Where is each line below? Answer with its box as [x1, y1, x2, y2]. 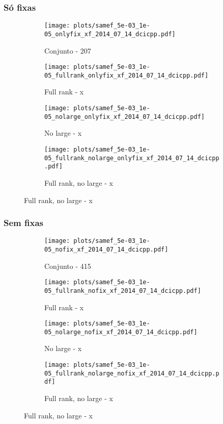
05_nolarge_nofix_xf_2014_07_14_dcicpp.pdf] [44, 328, 198, 336]
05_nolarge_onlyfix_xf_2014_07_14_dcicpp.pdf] [44, 113, 205, 120]
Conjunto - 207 [44, 45, 91, 56]
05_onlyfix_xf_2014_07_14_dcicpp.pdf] [44, 30, 176, 38]
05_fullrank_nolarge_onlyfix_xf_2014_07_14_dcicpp [44, 154, 219, 162]
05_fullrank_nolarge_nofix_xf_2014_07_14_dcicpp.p [44, 369, 219, 377]
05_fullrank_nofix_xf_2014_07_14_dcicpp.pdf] [44, 287, 201, 294]
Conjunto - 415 [44, 260, 91, 271]
